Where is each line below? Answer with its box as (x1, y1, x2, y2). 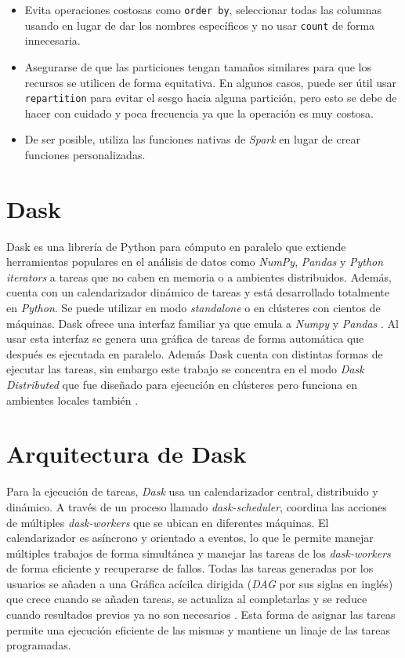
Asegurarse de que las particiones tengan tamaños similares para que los (24, 58, 371, 75)
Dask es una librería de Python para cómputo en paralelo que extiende (6, 238, 346, 254)
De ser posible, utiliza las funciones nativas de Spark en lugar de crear (24, 131, 360, 147)
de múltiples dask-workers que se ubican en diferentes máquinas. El (6, 514, 329, 530)
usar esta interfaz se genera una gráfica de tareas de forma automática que (6, 330, 364, 347)
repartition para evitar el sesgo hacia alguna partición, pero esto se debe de (24, 89, 397, 106)
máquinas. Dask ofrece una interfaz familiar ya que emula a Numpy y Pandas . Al (6, 314, 399, 331)
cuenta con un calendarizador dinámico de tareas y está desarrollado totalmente (6, 284, 390, 300)
